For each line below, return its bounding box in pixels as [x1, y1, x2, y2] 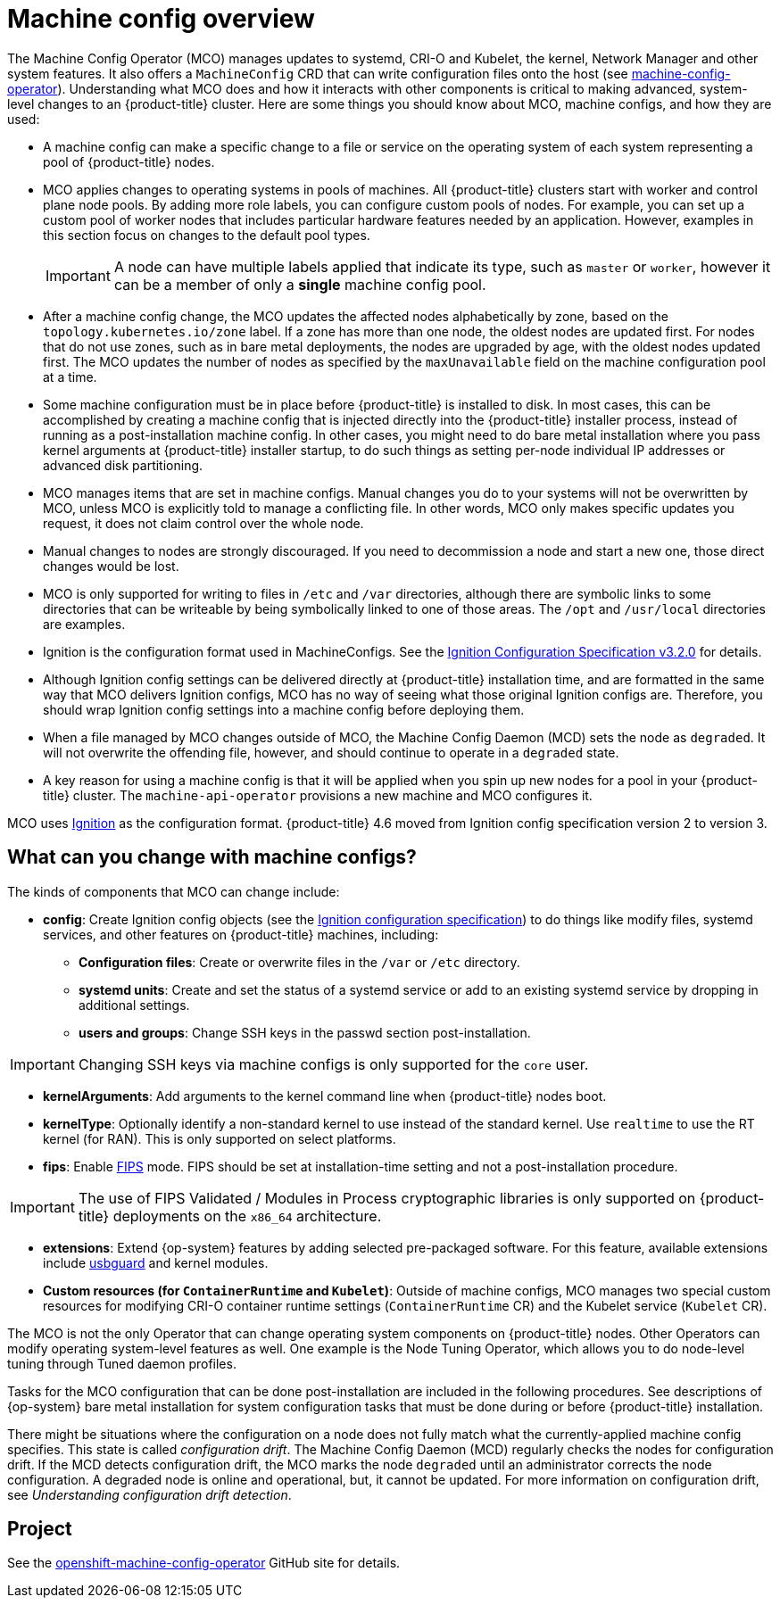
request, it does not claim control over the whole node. [43, 515, 364, 531]
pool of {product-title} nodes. [43, 153, 215, 170]
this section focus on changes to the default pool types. [43, 227, 370, 243]
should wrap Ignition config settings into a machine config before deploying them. [43, 701, 525, 717]
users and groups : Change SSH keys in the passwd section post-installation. [79, 1024, 531, 1040]
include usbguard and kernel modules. [43, 1254, 269, 1270]
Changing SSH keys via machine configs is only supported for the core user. [78, 1055, 589, 1073]
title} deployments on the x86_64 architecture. [78, 1206, 382, 1225]
